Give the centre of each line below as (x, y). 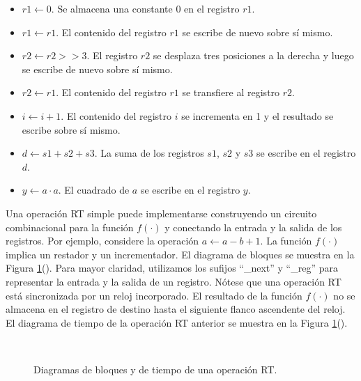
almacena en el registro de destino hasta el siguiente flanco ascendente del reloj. (176, 309)
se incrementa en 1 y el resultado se (258, 115)
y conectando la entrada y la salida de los (253, 227)
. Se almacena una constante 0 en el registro (145, 8)
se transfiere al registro (231, 92)
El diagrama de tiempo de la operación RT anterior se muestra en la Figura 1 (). (177, 322)
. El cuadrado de (94, 190)
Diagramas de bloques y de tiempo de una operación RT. (155, 369)
